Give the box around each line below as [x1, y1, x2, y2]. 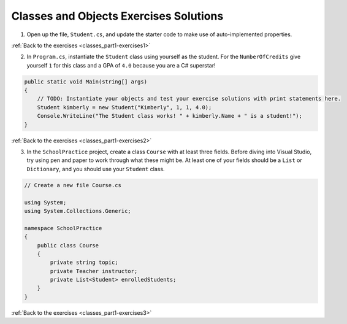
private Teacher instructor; [50, 268, 138, 274]
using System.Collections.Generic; [24, 207, 131, 214]
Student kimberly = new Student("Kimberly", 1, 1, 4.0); [37, 104, 212, 110]
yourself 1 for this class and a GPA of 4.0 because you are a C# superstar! [26, 61, 216, 69]
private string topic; [50, 259, 119, 266]
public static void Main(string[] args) [24, 78, 147, 85]
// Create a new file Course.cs [24, 182, 122, 188]
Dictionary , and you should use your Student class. [26, 165, 165, 172]
